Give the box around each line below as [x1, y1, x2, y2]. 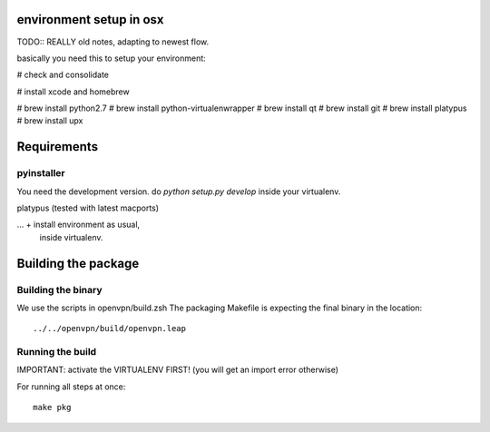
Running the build [16, 346, 97, 358]
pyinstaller [16, 167, 65, 180]
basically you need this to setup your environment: [16, 53, 206, 64]
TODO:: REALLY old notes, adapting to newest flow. [16, 36, 209, 47]
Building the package [16, 255, 140, 271]
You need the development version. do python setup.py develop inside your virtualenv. [16, 186, 341, 197]
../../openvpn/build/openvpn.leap [33, 323, 186, 334]
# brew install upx [16, 115, 83, 126]
